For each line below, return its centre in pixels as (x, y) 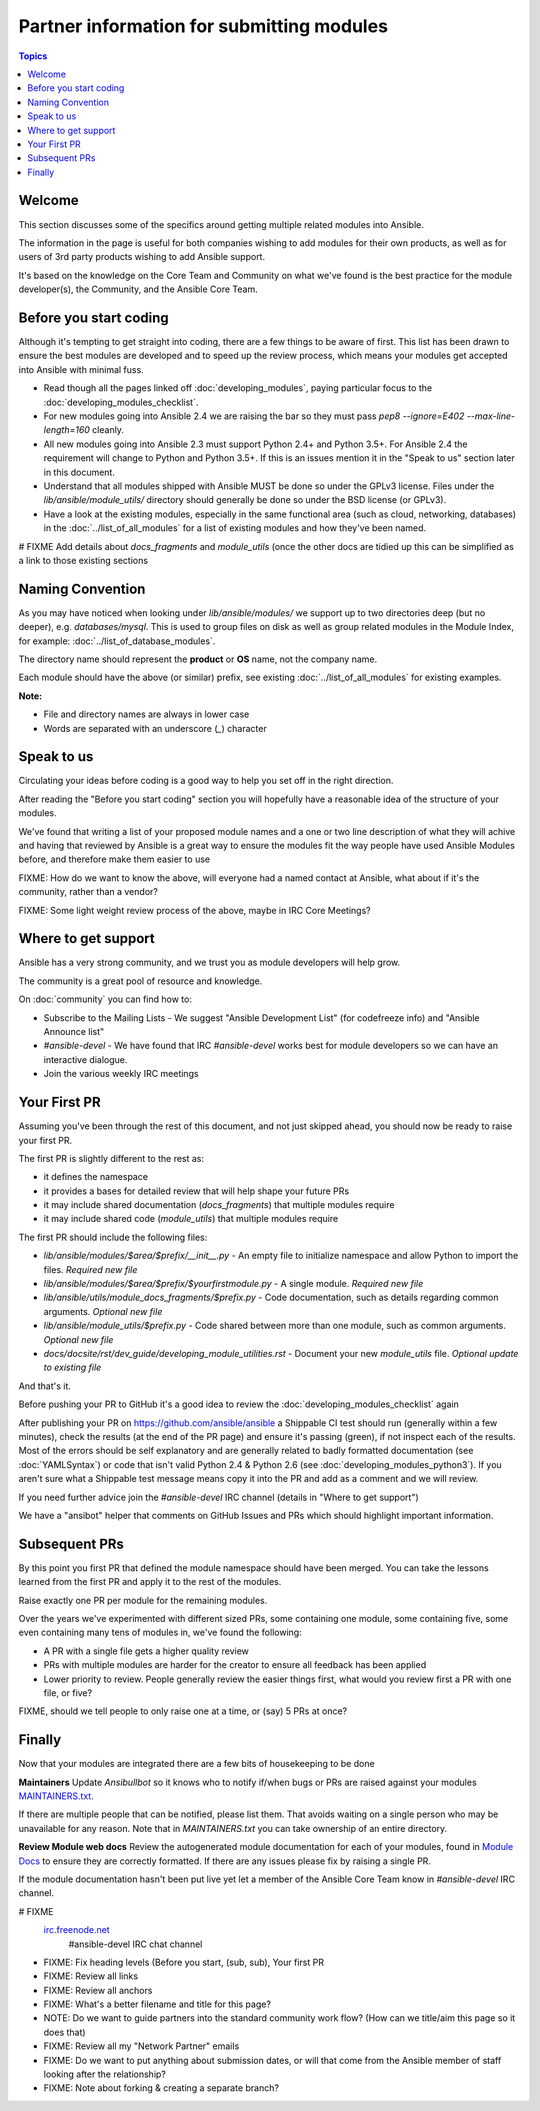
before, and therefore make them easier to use (114, 859)
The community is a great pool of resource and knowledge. (140, 981)
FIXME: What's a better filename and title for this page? (157, 2004)
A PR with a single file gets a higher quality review (146, 1651)
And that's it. (45, 1386)
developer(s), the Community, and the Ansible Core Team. (138, 289)
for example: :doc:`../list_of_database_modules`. (117, 641)
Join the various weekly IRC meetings (121, 1074)
